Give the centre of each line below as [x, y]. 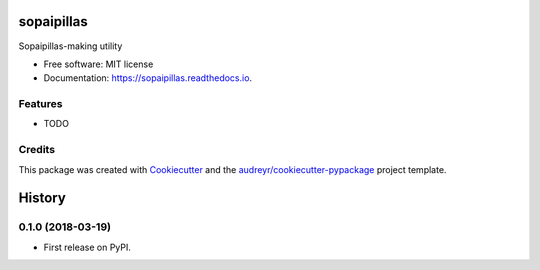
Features [40, 104]
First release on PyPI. [87, 247]
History [42, 198]
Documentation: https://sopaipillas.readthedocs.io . [148, 78]
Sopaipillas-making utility [70, 46]
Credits [36, 150]
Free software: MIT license [98, 64]
